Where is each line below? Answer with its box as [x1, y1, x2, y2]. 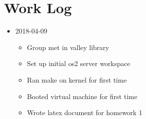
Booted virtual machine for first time [27, 91, 137, 101]
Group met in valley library [27, 42, 109, 52]
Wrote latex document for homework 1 [27, 107, 143, 118]
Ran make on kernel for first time [27, 74, 127, 85]
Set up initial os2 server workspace [27, 58, 130, 68]
